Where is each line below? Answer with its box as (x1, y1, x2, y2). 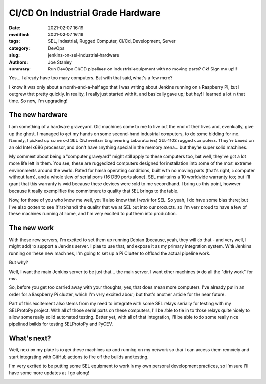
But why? (9, 259, 28, 266)
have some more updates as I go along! (9, 370, 90, 376)
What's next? (9, 334, 51, 343)
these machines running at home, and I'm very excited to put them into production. (9, 211, 177, 217)
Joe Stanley (48, 59, 72, 65)
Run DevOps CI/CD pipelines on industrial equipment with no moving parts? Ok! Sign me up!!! (48, 66, 237, 71)
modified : (9, 31, 30, 37)
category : (9, 45, 30, 51)
